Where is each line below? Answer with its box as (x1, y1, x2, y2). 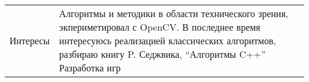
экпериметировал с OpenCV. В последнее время (59, 20, 260, 34)
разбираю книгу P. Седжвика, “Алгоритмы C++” (59, 47, 266, 61)
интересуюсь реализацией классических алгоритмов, (59, 34, 276, 47)
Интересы (10, 34, 50, 47)
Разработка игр (59, 61, 121, 74)
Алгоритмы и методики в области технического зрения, (59, 6, 288, 20)
